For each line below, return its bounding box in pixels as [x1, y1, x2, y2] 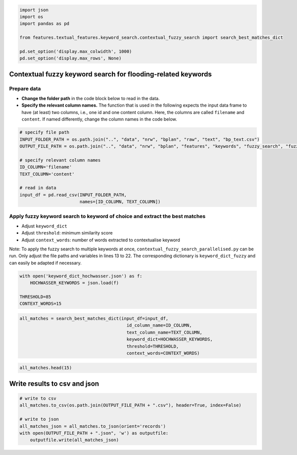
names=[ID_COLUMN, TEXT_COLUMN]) [79, 199, 161, 205]
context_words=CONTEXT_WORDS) [126, 350, 200, 356]
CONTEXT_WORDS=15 [19, 301, 62, 307]
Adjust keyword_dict [21, 223, 67, 229]
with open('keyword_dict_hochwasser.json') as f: [19, 273, 143, 279]
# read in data [19, 185, 56, 191]
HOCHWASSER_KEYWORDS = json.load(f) [30, 280, 119, 286]
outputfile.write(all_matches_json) [30, 437, 119, 443]
